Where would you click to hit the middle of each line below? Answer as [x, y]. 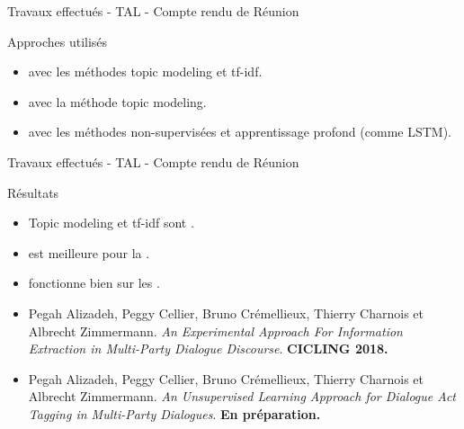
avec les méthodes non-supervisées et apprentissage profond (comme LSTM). [240, 132]
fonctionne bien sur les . [94, 283]
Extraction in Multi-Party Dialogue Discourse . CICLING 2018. [208, 349]
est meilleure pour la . [89, 252]
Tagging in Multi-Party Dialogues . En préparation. [174, 413]
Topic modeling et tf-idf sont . [111, 223]
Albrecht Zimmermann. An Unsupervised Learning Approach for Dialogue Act [242, 396]
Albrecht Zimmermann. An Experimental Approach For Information [215, 331]
